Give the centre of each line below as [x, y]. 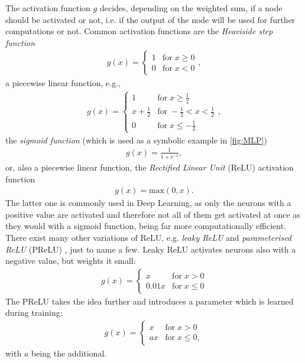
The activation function [48, 8]
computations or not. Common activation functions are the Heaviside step [139, 31]
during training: [34, 313]
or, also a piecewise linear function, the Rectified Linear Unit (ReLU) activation [150, 167]
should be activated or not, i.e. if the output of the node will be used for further [150, 19]
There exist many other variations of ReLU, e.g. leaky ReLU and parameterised [149, 237]
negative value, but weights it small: [71, 261]
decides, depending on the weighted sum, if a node [191, 8]
